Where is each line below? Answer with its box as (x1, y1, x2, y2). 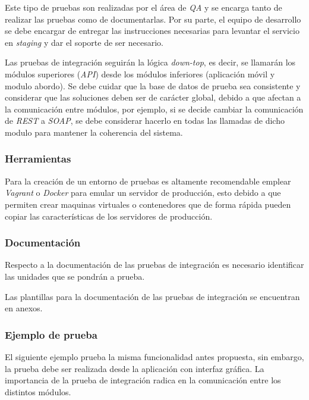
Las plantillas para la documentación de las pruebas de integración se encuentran (5, 290, 300, 302)
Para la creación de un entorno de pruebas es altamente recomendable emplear (5, 174, 291, 187)
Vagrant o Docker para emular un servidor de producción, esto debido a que (5, 186, 281, 199)
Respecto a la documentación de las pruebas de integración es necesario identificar (5, 258, 304, 271)
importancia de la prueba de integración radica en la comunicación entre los (5, 374, 281, 386)
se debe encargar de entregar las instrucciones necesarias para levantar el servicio (5, 24, 299, 37)
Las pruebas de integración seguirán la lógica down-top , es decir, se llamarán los (5, 56, 296, 68)
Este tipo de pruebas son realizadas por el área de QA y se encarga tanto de (5, 1, 282, 13)
